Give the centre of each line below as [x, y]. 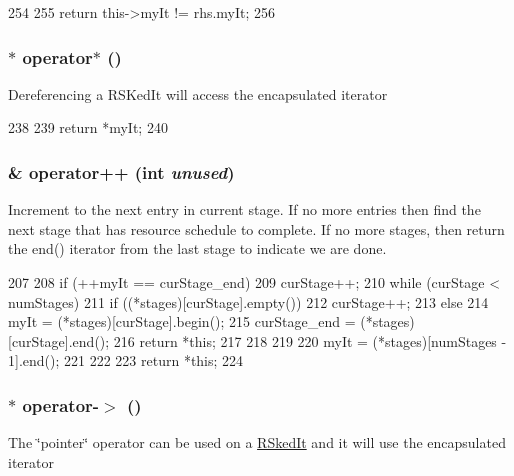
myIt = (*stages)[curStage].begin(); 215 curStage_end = [182, 321]
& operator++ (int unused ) [121, 171]
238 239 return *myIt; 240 [88, 127]
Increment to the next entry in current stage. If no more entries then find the [244, 209]
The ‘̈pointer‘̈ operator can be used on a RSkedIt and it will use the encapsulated [257, 442]
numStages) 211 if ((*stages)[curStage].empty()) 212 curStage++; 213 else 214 [248, 301]
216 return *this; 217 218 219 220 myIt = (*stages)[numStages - [310, 340]
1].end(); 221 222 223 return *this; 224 [126, 360]
